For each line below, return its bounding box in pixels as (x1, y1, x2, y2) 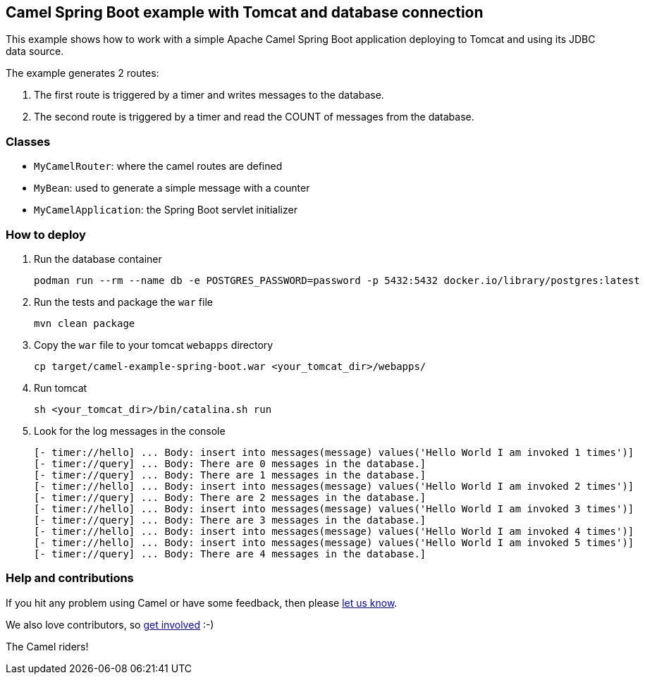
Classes (6, 134, 51, 149)
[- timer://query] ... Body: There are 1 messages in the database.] (34, 469, 426, 481)
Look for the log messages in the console (34, 424, 226, 437)
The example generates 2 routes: (6, 67, 159, 80)
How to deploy (6, 227, 86, 242)
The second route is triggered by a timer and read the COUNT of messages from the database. (34, 111, 474, 123)
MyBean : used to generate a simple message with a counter (34, 182, 310, 194)
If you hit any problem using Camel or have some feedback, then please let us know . (6, 596, 398, 609)
